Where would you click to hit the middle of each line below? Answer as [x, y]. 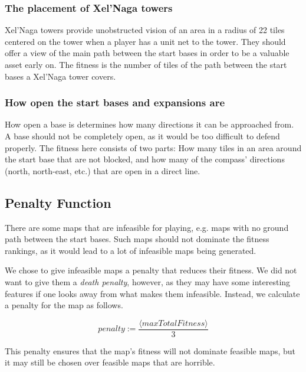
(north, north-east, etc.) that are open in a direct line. [103, 170]
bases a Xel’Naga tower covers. [60, 76]
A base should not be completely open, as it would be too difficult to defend [142, 136]
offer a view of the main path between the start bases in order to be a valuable [147, 53]
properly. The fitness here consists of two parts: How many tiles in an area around [153, 147]
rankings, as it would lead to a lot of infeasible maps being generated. [131, 250]
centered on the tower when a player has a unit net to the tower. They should [145, 41]
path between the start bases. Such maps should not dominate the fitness [137, 239]
